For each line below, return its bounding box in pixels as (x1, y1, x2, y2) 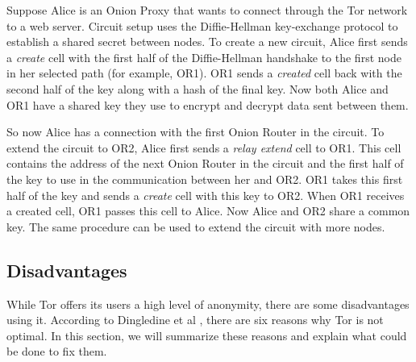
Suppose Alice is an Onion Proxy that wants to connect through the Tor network (6, 2, 408, 18)
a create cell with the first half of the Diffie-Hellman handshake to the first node (6, 48, 401, 65)
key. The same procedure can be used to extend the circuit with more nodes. (6, 218, 385, 235)
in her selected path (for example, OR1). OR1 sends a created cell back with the (6, 64, 402, 81)
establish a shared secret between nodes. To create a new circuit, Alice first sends (6, 33, 408, 50)
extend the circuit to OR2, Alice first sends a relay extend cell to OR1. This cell (6, 139, 401, 156)
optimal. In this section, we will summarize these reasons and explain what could (6, 327, 407, 343)
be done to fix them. (6, 343, 107, 360)
